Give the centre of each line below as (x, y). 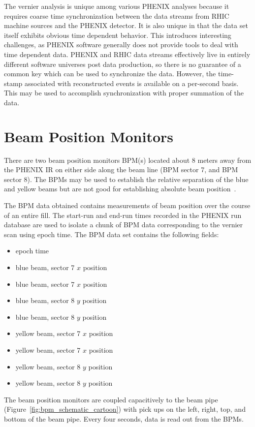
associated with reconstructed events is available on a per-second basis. (132, 83)
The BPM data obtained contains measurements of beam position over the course (127, 205)
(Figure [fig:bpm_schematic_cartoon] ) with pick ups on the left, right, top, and (125, 409)
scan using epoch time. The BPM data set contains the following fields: (112, 234)
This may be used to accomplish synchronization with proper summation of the (124, 93)
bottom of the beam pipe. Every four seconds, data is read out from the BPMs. (124, 418)
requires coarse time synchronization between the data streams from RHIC (117, 15)
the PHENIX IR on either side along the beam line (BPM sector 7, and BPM (121, 169)
